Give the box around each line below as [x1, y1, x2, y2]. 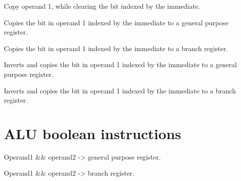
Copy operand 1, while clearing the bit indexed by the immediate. [4, 1, 200, 11]
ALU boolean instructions [4, 123, 181, 143]
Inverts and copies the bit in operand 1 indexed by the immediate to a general [4, 59, 237, 70]
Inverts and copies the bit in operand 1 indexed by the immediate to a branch [4, 85, 236, 95]
